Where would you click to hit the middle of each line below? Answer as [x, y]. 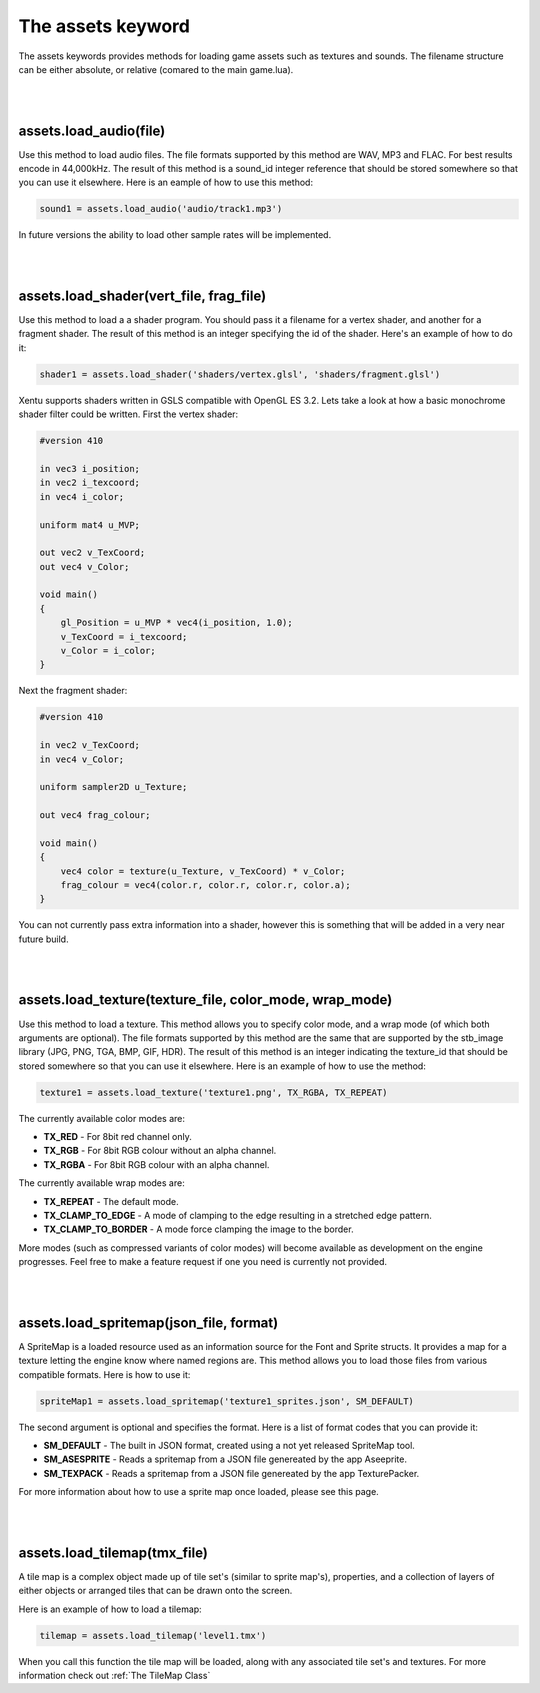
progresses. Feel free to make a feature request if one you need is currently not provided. [203, 1262]
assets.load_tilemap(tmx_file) [113, 1552]
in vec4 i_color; [82, 496]
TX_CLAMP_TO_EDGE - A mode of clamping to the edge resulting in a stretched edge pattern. [237, 1216]
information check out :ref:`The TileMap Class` [114, 1676]
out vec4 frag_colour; [95, 815]
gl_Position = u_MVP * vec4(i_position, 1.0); [177, 623]
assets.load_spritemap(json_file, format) [148, 1322]
